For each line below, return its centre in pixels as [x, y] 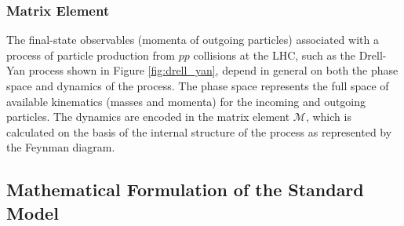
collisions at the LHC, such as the [275, 55]
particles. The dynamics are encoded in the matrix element [148, 117]
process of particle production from [91, 55]
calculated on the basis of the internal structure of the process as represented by [199, 131]
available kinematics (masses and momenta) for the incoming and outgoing [186, 101]
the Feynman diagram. [61, 147]
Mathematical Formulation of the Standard [185, 190]
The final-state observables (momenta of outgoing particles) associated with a [193, 40]
